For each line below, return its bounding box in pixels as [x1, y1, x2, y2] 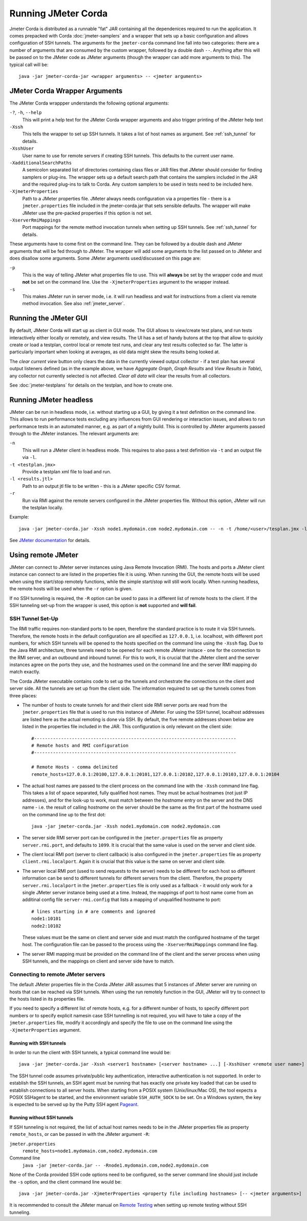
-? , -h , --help [9, 109, 42, 115]
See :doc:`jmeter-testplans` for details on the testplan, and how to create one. [9, 382, 173, 388]
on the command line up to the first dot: [22, 811, 106, 817]
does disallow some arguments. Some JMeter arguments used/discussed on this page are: [9, 255, 202, 261]
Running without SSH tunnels [9, 1114, 74, 1120]
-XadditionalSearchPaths [9, 159, 72, 166]
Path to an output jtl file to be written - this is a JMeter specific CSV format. [22, 483, 181, 489]
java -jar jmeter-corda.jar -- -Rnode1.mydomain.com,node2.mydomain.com [22, 1162, 209, 1168]
